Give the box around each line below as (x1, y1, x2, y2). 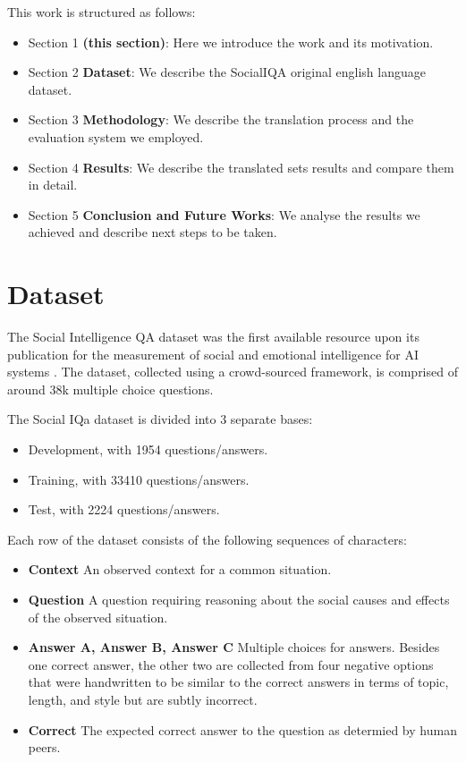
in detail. (28, 175, 78, 194)
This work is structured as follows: (7, 3, 196, 21)
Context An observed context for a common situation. (28, 560, 332, 579)
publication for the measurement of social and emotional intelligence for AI (7, 344, 419, 363)
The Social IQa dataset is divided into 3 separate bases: (7, 410, 313, 428)
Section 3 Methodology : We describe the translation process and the (28, 110, 414, 129)
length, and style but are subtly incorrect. (28, 690, 258, 708)
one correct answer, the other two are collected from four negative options (28, 655, 434, 673)
